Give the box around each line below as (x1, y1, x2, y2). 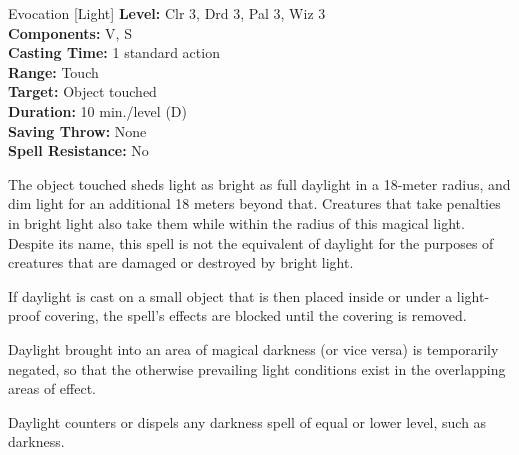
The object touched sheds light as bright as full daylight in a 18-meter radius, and (8, 173, 511, 194)
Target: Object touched (8, 81, 157, 102)
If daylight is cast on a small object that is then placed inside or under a (8, 285, 453, 306)
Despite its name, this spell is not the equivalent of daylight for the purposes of (8, 232, 494, 253)
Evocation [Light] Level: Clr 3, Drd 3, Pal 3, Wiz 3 (8, 3, 326, 23)
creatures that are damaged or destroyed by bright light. (8, 252, 354, 273)
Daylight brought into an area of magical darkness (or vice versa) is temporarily (8, 338, 499, 359)
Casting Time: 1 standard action (8, 42, 220, 63)
